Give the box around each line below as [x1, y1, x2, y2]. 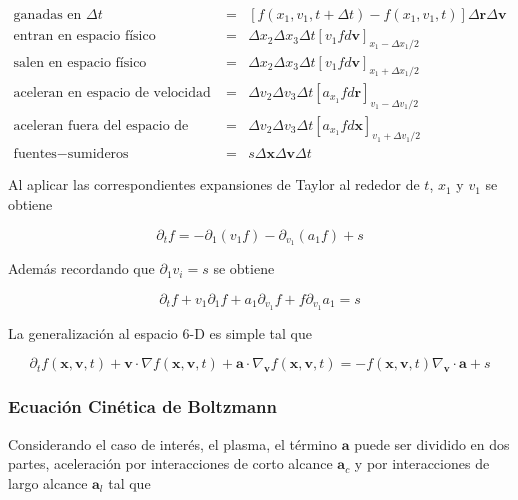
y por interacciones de [354, 453, 490, 474]
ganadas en [13, 8, 82, 23]
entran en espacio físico [13, 29, 156, 44]
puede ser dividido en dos [354, 433, 510, 454]
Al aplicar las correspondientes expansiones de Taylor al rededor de [8, 174, 420, 195]
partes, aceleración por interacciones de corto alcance [8, 453, 333, 474]
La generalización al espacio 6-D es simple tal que [8, 322, 312, 343]
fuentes [13, 147, 57, 162]
